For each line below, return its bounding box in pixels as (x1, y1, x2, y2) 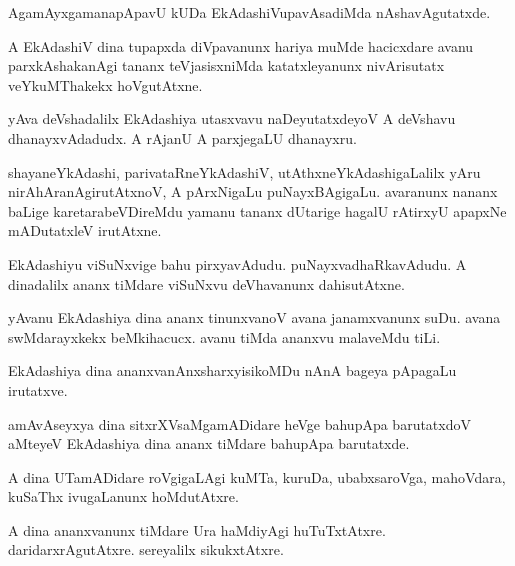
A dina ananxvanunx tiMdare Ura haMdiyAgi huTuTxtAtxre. (8, 519, 386, 540)
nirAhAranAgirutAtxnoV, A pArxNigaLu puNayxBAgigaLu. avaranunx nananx (8, 181, 498, 202)
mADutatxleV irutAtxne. (8, 220, 162, 241)
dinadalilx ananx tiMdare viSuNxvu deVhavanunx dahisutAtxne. (8, 273, 405, 294)
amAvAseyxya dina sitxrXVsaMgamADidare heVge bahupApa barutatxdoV (8, 413, 471, 434)
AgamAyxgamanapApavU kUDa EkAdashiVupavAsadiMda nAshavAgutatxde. (8, 2, 491, 22)
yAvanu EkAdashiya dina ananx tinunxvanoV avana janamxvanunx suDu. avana (8, 307, 501, 328)
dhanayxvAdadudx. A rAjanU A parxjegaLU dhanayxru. (8, 127, 357, 148)
